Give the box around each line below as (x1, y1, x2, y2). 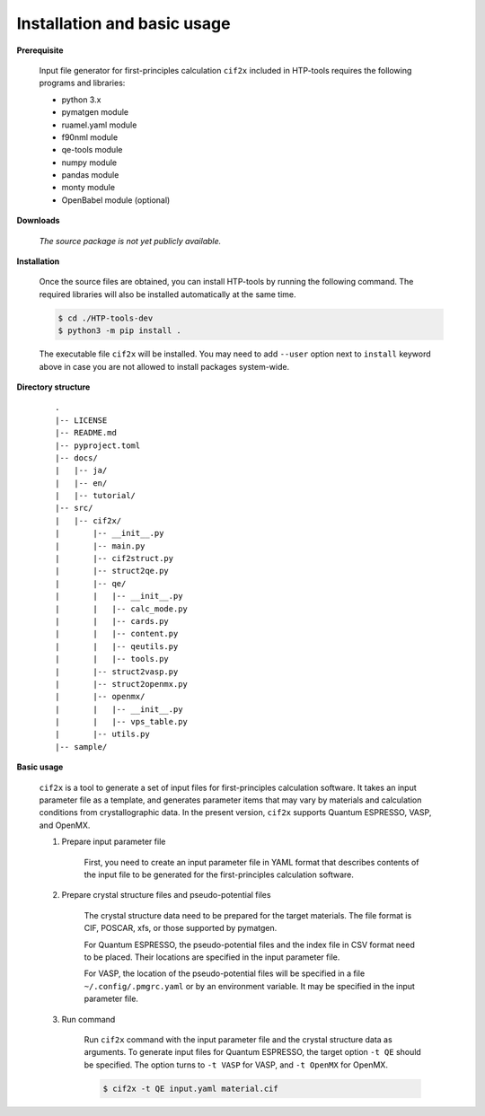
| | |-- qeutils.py (55, 641, 179, 651)
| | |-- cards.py (55, 616, 170, 626)
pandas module (61, 170, 119, 180)
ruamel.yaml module (61, 119, 137, 130)
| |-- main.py (55, 540, 145, 551)
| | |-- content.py (55, 628, 179, 639)
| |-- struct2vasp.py (55, 666, 179, 677)
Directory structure (16, 382, 91, 392)
